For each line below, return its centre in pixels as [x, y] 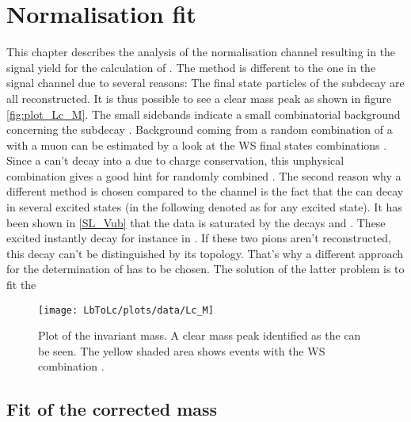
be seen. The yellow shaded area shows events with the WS [182, 350]
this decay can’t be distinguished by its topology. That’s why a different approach [205, 253]
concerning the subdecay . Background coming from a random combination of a [200, 129]
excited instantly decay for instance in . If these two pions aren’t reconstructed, [199, 238]
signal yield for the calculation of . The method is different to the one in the [191, 67]
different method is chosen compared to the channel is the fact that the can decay [205, 191]
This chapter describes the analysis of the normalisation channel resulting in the [201, 52]
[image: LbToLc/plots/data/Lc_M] [126, 310]
